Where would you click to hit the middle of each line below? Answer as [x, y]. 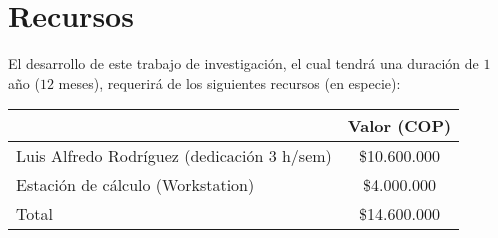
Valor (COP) [399, 126]
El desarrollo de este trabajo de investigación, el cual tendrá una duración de [243, 63]
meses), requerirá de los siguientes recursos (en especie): [229, 82]
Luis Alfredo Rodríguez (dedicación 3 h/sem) [174, 156]
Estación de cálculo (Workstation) [135, 185]
